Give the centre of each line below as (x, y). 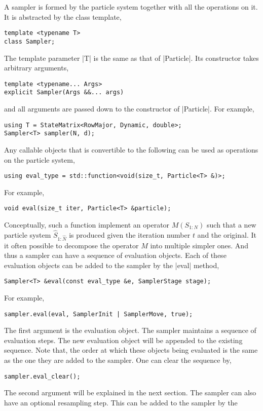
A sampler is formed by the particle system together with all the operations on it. (131, 7)
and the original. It (227, 234)
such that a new (232, 225)
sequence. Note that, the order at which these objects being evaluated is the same (131, 350)
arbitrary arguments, (36, 68)
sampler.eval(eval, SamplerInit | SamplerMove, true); (99, 314)
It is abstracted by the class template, (63, 16)
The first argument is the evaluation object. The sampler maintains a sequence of (130, 330)
